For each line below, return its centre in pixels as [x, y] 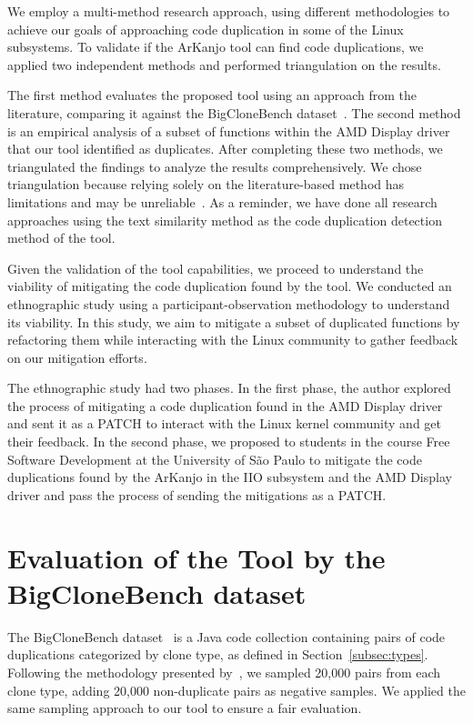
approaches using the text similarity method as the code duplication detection [225, 220]
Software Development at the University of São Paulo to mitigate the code [215, 459]
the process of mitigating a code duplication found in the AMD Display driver [225, 405]
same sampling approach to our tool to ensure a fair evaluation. [185, 708]
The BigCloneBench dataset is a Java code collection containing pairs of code [226, 636]
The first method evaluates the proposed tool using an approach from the [212, 95]
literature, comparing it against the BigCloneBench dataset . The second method [234, 112]
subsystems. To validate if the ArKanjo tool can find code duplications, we [216, 47]
